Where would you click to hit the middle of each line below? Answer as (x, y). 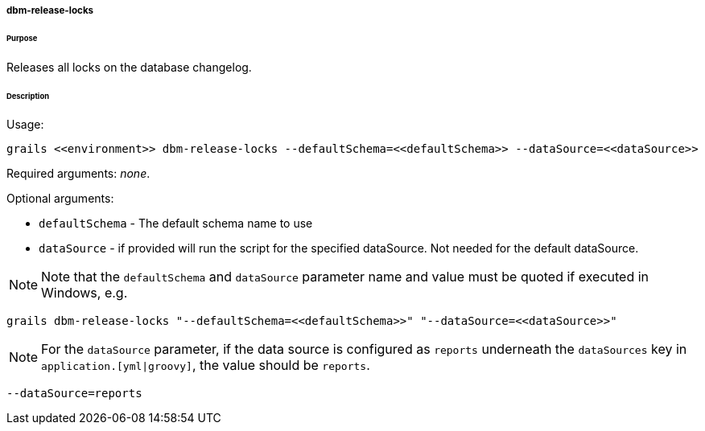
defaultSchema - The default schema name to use (176, 224)
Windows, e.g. (85, 293)
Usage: (25, 125)
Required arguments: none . (78, 174)
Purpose (22, 38)
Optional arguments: (60, 199)
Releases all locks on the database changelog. (129, 67)
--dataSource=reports (74, 394)
